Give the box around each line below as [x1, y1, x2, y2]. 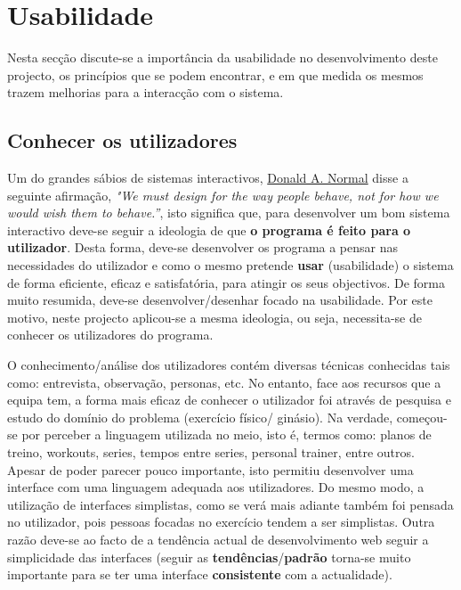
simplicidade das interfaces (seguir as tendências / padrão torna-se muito [7, 547, 411, 566]
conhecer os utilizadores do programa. [7, 325, 214, 344]
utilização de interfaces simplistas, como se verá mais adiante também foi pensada [7, 495, 454, 513]
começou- [396, 407, 448, 426]
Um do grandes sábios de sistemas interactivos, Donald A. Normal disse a [7, 168, 408, 187]
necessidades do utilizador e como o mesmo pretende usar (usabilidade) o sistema [7, 256, 454, 275]
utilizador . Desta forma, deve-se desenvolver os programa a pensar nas [7, 238, 399, 257]
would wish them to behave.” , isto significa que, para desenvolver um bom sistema [7, 203, 450, 222]
